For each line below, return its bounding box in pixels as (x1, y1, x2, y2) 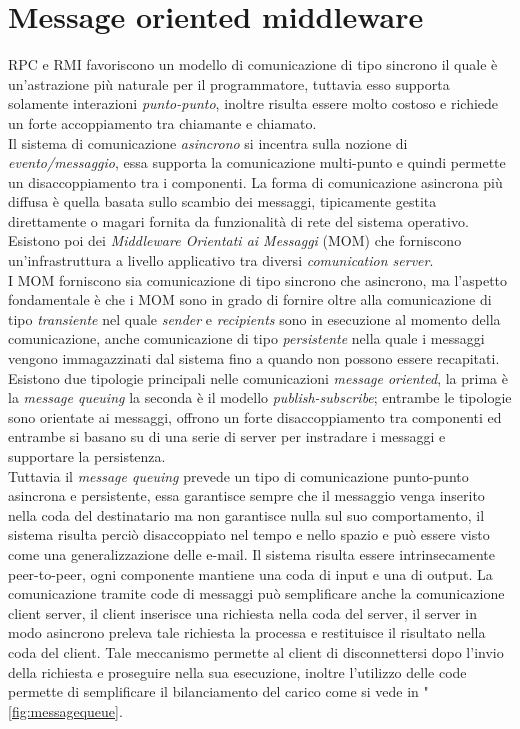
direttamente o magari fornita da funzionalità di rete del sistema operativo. (8, 210, 469, 231)
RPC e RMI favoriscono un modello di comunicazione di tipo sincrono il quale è (8, 54, 498, 75)
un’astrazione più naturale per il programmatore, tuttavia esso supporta (8, 73, 450, 94)
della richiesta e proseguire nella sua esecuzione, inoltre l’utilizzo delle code (8, 661, 467, 682)
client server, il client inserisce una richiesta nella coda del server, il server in (8, 602, 477, 623)
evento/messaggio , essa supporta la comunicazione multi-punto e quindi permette (8, 152, 506, 173)
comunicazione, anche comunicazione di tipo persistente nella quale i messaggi (8, 328, 485, 349)
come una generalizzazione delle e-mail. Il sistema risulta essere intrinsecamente (8, 543, 496, 564)
